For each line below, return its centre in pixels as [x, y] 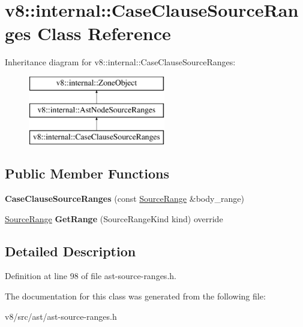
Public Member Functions [87, 173]
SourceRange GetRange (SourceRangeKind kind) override [114, 218]
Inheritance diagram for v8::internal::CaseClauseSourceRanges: [120, 62]
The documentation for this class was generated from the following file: [135, 296]
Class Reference [104, 33]
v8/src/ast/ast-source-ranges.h [61, 316]
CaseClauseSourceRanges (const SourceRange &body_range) [124, 199]
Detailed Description [70, 251]
